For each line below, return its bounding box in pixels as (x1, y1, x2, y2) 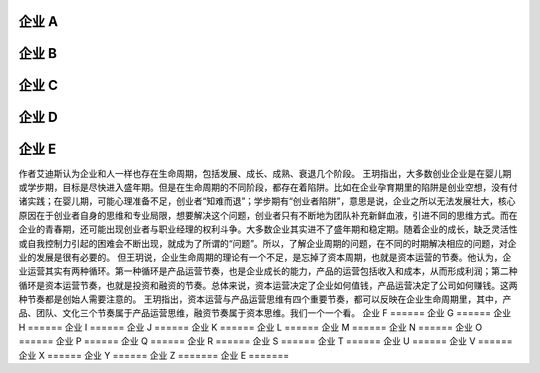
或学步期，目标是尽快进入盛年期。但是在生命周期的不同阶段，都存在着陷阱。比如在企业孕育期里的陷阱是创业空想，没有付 (18, 181, 518, 193)
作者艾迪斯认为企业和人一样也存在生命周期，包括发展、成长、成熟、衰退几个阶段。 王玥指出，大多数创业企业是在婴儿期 (18, 167, 512, 179)
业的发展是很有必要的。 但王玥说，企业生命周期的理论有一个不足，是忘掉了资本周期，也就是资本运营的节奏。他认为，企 (18, 251, 512, 263)
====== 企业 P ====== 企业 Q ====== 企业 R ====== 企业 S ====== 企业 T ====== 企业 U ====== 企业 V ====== (18, 335, 514, 347)
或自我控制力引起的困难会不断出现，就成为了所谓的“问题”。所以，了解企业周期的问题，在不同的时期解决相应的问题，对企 (18, 237, 517, 249)
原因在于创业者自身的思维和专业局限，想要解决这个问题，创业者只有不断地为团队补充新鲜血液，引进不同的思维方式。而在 (18, 209, 518, 221)
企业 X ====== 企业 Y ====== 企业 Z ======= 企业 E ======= (18, 349, 290, 361)
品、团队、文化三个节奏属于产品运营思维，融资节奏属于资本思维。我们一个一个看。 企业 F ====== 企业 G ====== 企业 (18, 307, 512, 319)
